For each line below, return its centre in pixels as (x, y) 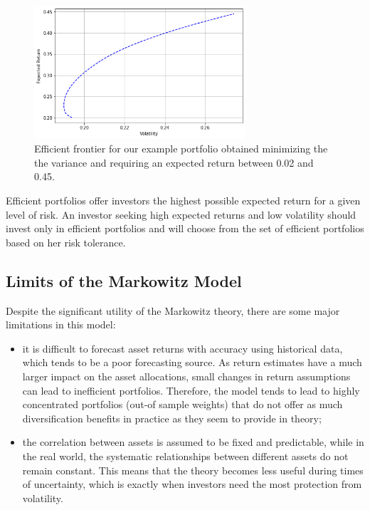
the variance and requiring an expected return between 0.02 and (174, 162)
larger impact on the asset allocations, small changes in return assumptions (186, 376)
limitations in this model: (61, 324)
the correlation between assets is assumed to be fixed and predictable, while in (193, 442)
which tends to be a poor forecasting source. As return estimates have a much (192, 362)
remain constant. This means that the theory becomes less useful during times (193, 470)
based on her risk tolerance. (66, 242)
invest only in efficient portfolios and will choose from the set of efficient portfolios (185, 228)
